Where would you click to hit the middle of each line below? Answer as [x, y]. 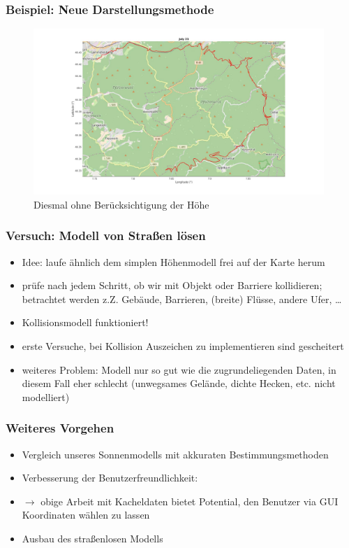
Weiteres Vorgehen [60, 428]
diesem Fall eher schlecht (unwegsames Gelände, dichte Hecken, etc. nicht [179, 383]
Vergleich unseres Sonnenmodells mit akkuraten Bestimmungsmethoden [175, 454]
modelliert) [46, 396]
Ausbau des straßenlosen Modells [92, 538]
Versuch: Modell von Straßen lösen [106, 236]
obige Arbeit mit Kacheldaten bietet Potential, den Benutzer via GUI [190, 501]
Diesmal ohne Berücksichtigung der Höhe [121, 204]
